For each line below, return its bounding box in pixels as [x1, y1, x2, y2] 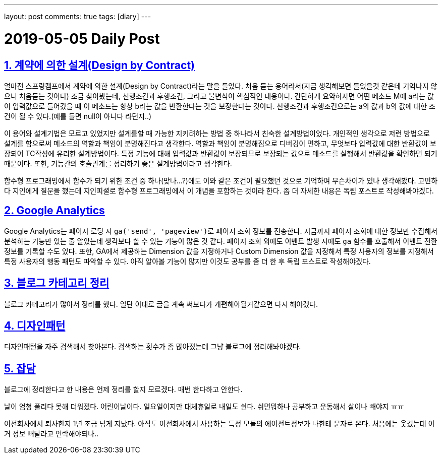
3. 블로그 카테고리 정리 [4, 277, 109, 290]
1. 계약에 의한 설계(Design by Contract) [4, 58, 195, 72]
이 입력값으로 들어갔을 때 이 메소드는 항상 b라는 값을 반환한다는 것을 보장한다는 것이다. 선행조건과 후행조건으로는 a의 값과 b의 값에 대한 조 [4, 101, 435, 110]
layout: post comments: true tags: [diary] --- [4, 12, 151, 21]
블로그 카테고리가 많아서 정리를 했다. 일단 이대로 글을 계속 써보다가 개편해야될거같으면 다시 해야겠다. [4, 299, 318, 308]
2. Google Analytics [4, 204, 105, 217]
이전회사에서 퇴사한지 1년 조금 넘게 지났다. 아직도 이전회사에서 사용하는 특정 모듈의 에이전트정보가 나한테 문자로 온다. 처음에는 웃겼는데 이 [4, 419, 435, 428]
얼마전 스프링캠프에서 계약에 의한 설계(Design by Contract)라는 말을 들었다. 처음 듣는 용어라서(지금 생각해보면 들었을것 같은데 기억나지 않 [4, 81, 437, 90]
